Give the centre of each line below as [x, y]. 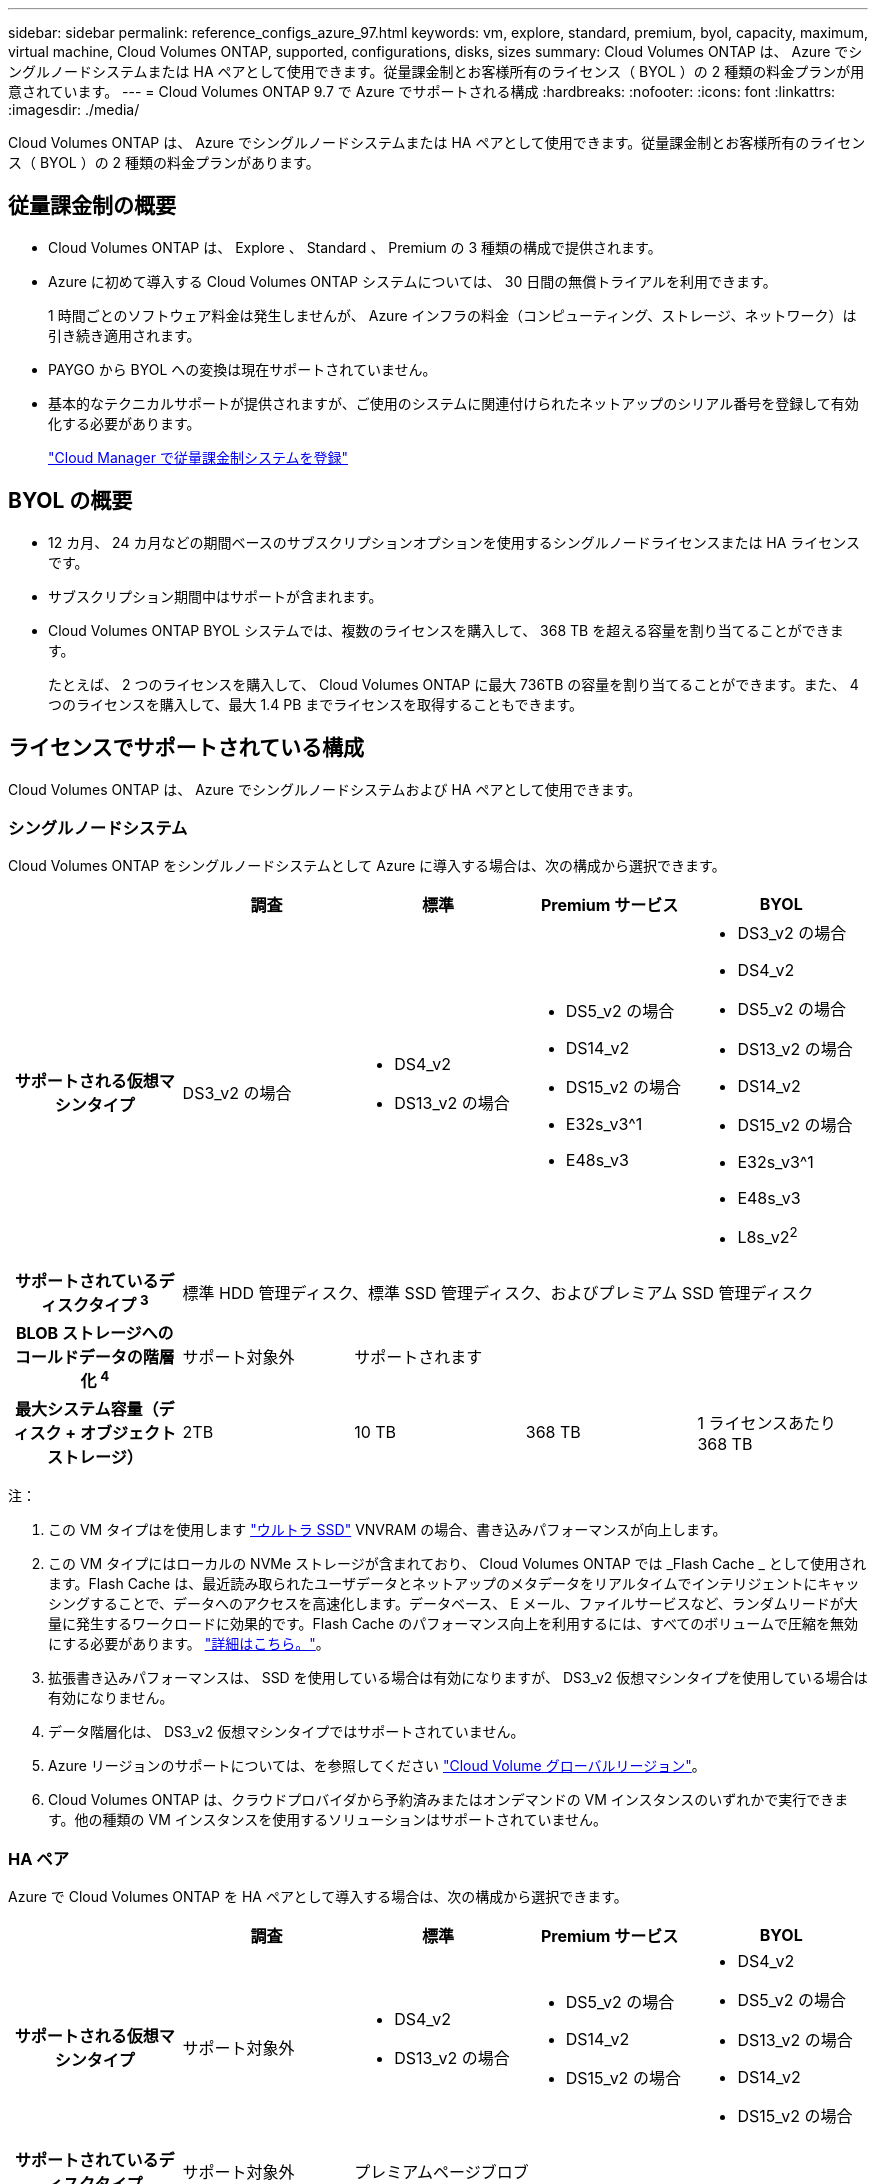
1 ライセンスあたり [767, 1423]
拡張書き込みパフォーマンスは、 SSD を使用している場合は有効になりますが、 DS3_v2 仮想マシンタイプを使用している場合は [458, 1678]
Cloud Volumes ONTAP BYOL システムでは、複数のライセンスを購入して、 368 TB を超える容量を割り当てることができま [446, 630]
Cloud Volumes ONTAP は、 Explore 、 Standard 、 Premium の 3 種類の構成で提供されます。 [355, 247]
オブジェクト [128, 1433]
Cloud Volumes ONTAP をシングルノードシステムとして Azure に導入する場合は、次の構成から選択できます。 [367, 866]
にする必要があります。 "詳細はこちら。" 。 [189, 1644]
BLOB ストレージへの [95, 1332]
